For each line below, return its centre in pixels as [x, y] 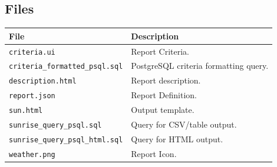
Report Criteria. [160, 51]
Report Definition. [164, 95]
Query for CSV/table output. [184, 124]
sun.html [26, 111]
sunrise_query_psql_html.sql [66, 140]
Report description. [166, 80]
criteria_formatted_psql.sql [66, 67]
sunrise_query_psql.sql [55, 126]
